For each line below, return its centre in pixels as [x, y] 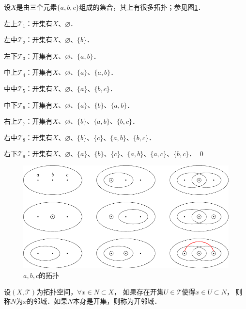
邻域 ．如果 [51, 301]
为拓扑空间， [57, 291]
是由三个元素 [37, 7]
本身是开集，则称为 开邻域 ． [117, 301]
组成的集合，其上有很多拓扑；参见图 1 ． [142, 7]
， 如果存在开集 [139, 291]
